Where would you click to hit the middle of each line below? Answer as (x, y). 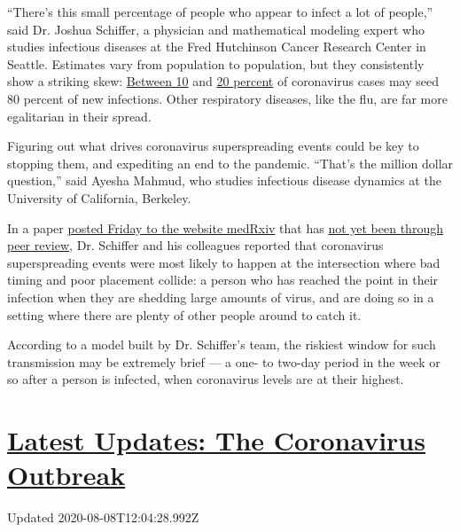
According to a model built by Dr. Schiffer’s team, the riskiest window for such (222, 344)
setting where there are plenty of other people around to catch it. (184, 314)
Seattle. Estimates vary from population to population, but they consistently (216, 63)
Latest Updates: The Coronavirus (216, 440)
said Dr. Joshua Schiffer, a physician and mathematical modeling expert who (216, 29)
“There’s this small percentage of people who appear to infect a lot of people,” (220, 12)
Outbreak (66, 475)
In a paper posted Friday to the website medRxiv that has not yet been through (225, 227)
